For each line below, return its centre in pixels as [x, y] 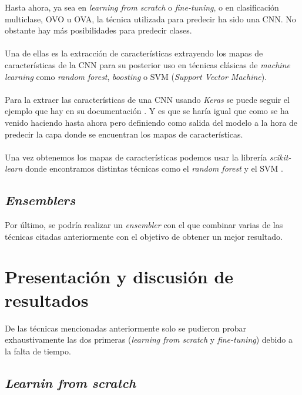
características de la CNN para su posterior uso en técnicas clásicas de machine [147, 64]
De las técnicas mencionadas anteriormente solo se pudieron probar [126, 328]
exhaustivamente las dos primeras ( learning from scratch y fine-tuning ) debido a [149, 339]
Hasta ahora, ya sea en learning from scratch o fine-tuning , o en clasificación [142, 7]
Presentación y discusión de [119, 277]
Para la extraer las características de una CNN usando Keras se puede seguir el [147, 99]
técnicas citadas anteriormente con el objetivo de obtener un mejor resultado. [144, 236]
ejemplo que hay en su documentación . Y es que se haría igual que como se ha [147, 111]
